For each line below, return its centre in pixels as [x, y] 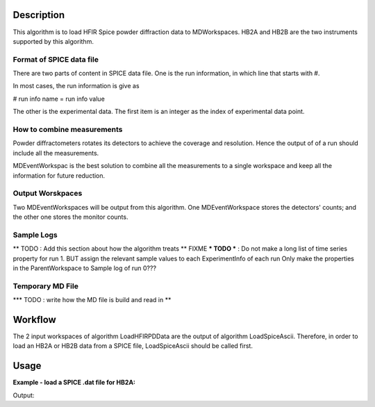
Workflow [35, 319]
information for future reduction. [59, 175]
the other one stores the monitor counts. [70, 217]
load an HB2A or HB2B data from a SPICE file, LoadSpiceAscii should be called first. [133, 346]
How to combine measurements [68, 129]
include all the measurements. [56, 153]
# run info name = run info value [59, 99]
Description [39, 15]
